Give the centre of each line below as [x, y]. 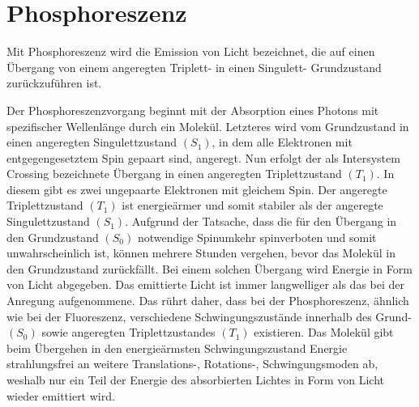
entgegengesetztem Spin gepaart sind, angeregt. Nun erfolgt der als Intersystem [203, 157]
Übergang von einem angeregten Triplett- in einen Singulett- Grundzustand [194, 67]
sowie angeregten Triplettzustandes [128, 332]
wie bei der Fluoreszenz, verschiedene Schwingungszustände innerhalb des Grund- [209, 316]
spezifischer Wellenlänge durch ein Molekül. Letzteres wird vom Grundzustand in [208, 126]
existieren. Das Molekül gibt [324, 332]
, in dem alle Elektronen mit [282, 142]
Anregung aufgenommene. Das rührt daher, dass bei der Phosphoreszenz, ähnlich [208, 301]
